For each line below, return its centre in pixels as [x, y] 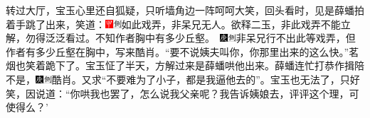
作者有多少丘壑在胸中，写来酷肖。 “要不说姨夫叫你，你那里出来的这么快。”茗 [183, 51]
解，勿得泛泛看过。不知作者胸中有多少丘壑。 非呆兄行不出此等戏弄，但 [181, 38]
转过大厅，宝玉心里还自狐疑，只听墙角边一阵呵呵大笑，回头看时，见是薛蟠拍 [185, 10]
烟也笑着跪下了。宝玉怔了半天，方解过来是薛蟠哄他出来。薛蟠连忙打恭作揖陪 [185, 65]
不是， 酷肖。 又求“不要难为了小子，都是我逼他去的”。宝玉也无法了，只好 [183, 79]
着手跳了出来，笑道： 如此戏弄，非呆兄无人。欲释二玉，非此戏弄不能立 [178, 24]
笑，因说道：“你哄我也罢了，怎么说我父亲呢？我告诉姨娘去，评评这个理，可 [183, 93]
